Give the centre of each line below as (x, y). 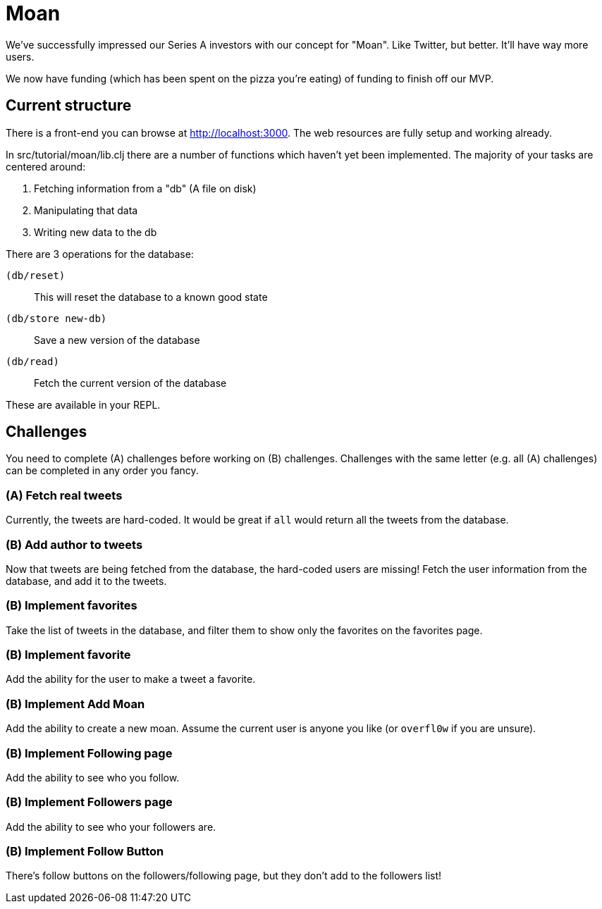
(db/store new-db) (56, 318)
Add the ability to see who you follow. (93, 777)
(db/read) (32, 361)
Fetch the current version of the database (130, 383)
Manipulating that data (86, 210)
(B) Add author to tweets (74, 544)
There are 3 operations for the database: (100, 254)
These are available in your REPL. (83, 404)
